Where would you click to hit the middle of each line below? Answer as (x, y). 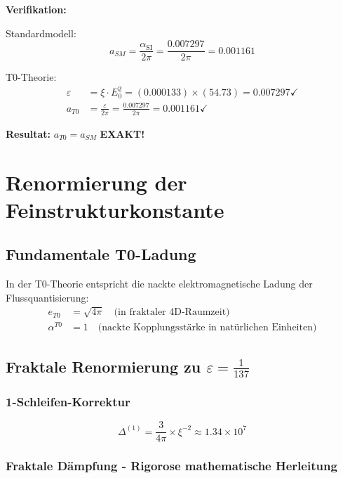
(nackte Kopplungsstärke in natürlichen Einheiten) (207, 328)
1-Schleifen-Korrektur (68, 401)
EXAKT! (122, 133)
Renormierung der (96, 182)
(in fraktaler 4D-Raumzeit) (172, 312)
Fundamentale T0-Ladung (101, 254)
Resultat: (28, 133)
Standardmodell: (41, 33)
